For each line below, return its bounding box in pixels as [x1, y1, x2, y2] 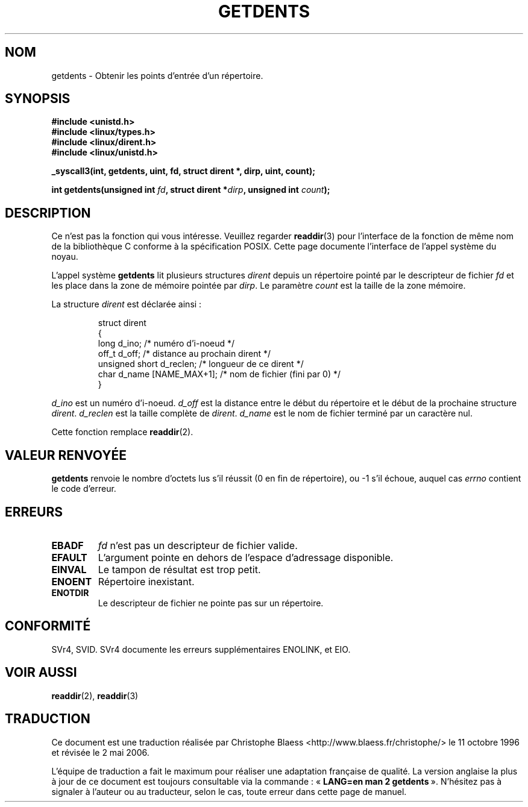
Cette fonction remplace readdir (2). [51, 427, 193, 438]
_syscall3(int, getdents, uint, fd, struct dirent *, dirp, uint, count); [51, 166, 316, 177]
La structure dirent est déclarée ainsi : [51, 299, 202, 310]
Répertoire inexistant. [98, 575, 195, 588]
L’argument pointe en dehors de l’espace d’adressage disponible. [98, 551, 394, 564]
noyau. [51, 251, 78, 262]
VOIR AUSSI [5, 665, 77, 680]
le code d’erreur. [51, 483, 116, 494]
